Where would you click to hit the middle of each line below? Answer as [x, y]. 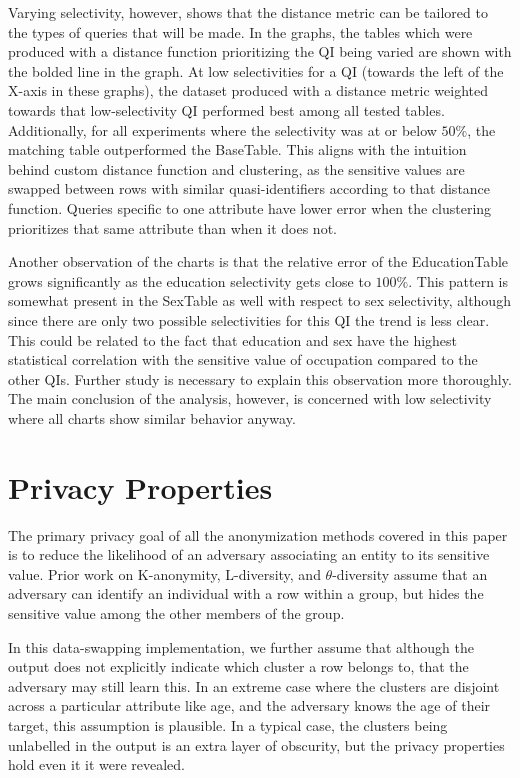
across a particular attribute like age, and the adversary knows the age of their [249, 705]
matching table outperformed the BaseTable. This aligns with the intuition [237, 149]
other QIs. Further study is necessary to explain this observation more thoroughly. [260, 378]
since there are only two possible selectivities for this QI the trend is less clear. [249, 319]
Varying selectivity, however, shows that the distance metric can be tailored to [248, 12]
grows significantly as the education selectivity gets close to [189, 280]
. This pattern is [458, 280]
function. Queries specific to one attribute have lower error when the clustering [250, 207]
